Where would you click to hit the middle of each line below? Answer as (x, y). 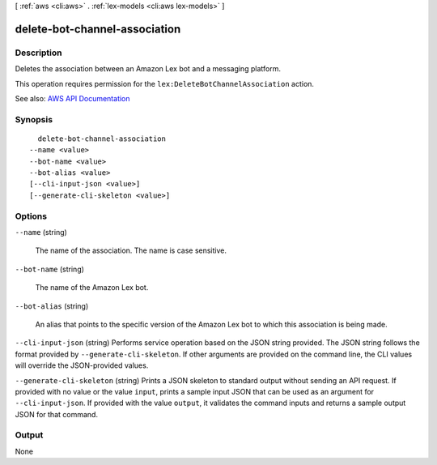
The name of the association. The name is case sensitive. (131, 250)
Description (38, 53)
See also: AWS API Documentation (72, 98)
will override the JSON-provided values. (82, 365)
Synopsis (34, 119)
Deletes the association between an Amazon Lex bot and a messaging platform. (148, 69)
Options (31, 216)
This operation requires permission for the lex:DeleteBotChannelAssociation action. (165, 83)
